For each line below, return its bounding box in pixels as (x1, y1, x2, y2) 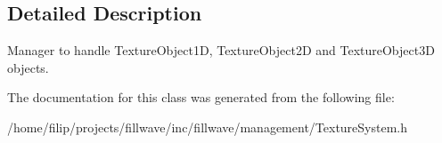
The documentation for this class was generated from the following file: (7, 88, 395, 107)
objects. (7, 58, 49, 76)
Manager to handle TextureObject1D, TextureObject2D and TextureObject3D (7, 41, 435, 60)
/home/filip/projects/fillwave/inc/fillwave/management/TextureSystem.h (7, 117, 408, 136)
